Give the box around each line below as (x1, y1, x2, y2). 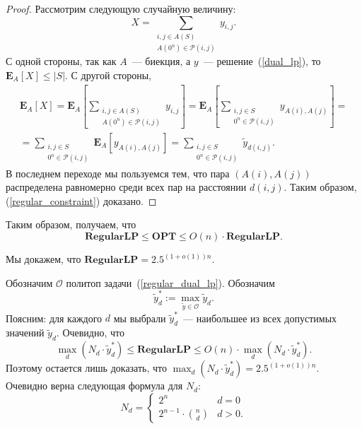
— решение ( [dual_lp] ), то (203, 54, 321, 69)
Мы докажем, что (6, 252, 81, 266)
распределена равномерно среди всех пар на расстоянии (6, 180, 247, 194)
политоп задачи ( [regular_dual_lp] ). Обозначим (66, 275, 275, 290)
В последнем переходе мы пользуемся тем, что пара (6, 165, 230, 180)
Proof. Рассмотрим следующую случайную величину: (6, 1, 236, 16)
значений (6, 325, 45, 340)
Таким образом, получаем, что (6, 217, 136, 232)
